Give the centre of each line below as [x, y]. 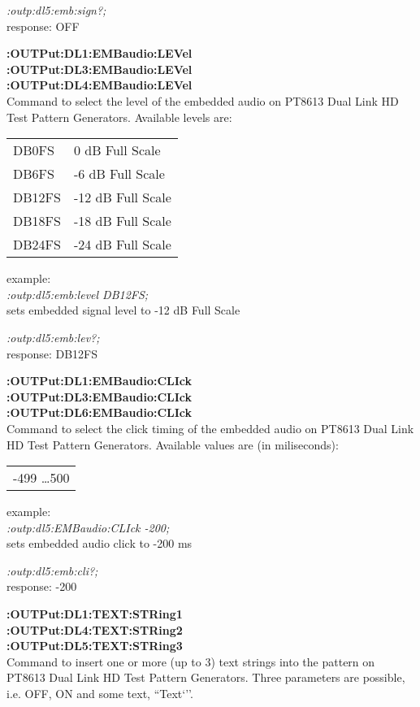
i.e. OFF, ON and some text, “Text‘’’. [100, 694]
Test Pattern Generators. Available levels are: [119, 117]
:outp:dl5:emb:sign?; [56, 10]
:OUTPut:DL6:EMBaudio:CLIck [100, 412]
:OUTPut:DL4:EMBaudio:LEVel [100, 85]
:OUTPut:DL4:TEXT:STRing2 [95, 629]
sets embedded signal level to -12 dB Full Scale [123, 310]
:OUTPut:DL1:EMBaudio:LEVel [100, 53]
